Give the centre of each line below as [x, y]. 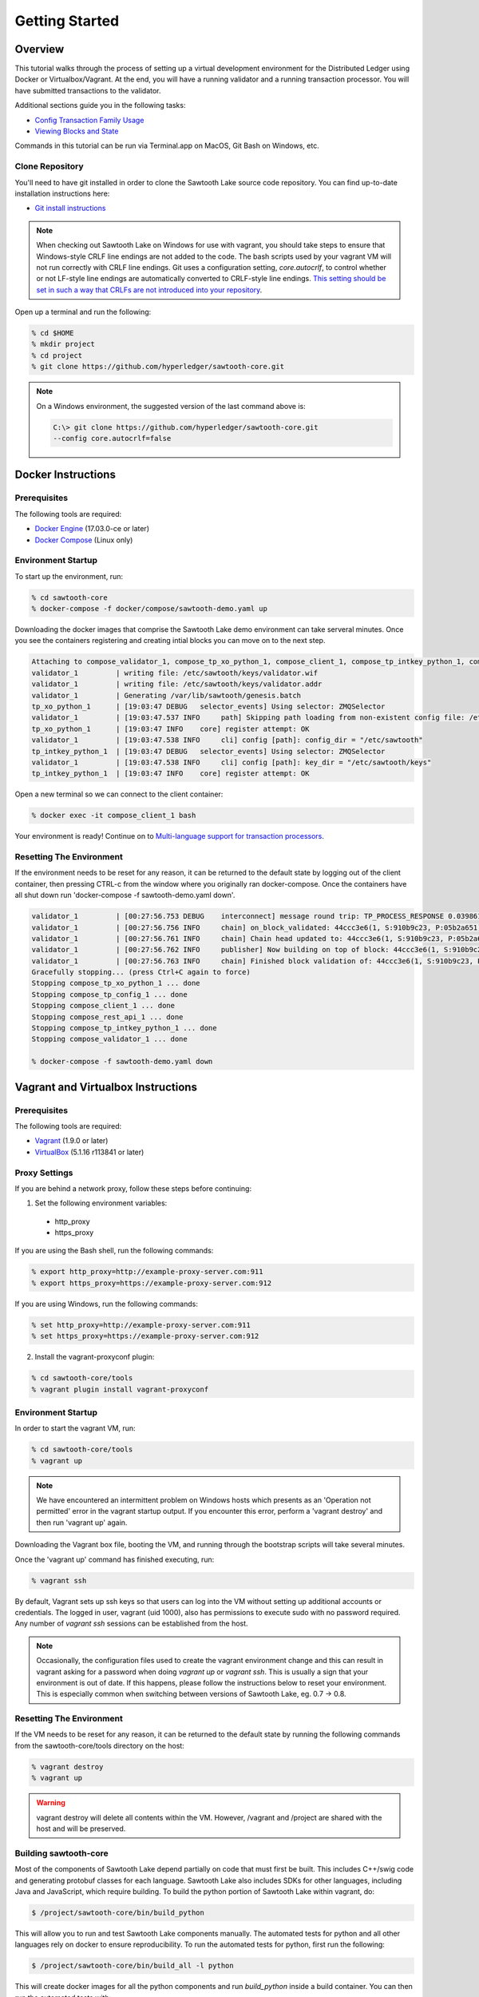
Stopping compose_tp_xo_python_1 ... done [116, 983]
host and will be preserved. [81, 1828]
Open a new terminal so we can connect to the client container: [119, 794]
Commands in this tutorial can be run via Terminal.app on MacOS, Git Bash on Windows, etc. [167, 146]
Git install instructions [70, 208]
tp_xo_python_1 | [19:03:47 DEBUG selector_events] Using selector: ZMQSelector [208, 706]
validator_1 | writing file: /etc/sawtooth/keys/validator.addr [177, 684]
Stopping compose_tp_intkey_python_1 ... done [124, 1028]
